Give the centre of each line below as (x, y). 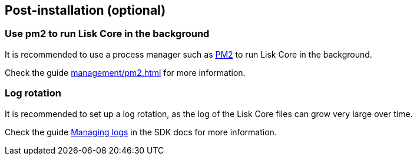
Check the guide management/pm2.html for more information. (125, 72)
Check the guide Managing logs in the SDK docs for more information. (141, 132)
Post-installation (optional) (85, 10)
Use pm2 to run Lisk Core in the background (107, 34)
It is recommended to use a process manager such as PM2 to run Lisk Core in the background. (188, 54)
